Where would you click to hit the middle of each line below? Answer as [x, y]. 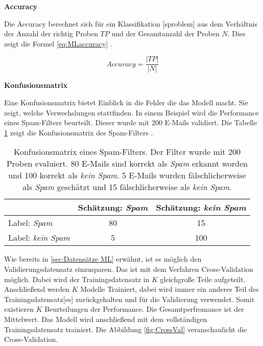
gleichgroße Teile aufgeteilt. [203, 279]
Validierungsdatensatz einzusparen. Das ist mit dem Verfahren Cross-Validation [129, 269]
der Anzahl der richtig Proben [51, 33]
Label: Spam [30, 223]
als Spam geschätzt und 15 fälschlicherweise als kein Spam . [127, 187]
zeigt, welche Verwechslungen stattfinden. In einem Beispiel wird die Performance [131, 112]
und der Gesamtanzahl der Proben [165, 33]
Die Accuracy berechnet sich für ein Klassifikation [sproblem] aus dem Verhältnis [131, 23]
